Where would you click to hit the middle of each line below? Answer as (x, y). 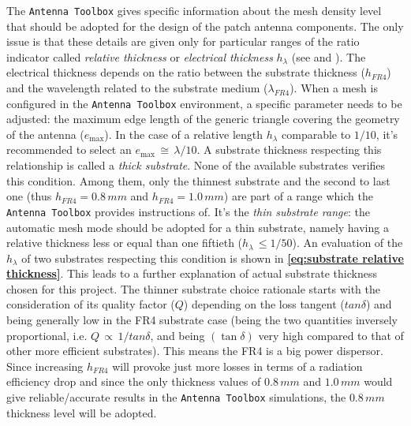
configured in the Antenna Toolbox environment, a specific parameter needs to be (204, 103)
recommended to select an (69, 149)
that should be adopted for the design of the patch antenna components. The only (205, 26)
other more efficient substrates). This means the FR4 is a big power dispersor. (195, 351)
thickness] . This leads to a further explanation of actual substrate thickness (192, 273)
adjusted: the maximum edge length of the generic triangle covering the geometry (203, 119)
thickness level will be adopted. (82, 412)
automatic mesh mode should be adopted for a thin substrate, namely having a (198, 227)
